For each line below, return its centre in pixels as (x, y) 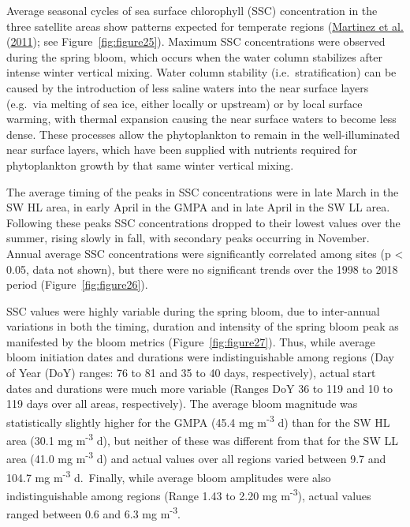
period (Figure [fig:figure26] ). (77, 284)
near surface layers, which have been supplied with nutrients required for (182, 150)
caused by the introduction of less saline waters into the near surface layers (188, 87)
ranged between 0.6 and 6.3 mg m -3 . (93, 512)
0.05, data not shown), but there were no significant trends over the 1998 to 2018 (202, 269)
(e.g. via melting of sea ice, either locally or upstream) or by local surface (184, 103)
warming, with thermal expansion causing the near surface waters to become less (201, 119)
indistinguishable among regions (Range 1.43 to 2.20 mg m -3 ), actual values (189, 494)
